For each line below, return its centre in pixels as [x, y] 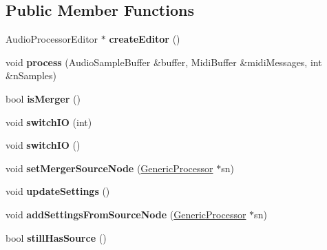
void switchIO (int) [49, 122]
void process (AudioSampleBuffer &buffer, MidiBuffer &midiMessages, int [164, 62]
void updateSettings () [58, 191]
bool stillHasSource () [56, 237]
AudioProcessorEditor [52, 39]
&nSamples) [31, 75]
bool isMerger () [43, 98]
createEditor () [145, 39]
